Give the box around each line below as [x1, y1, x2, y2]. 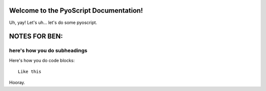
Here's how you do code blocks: [9, 57, 75, 63]
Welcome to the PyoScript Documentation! [9, 6, 143, 15]
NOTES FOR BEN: [9, 32, 63, 41]
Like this [18, 69, 41, 74]
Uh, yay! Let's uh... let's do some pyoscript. [9, 20, 98, 25]
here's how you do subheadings [9, 47, 88, 54]
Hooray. [9, 80, 26, 86]
